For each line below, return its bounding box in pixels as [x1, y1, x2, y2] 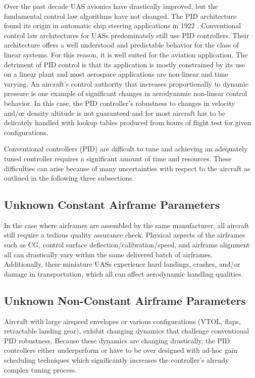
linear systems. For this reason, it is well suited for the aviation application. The [4, 49, 248, 59]
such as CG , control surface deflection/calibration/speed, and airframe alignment [4, 239, 250, 250]
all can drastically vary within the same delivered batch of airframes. [4, 249, 213, 259]
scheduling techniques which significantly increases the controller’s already [4, 355, 229, 365]
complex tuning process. [4, 364, 77, 375]
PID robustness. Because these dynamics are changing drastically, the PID [4, 335, 230, 345]
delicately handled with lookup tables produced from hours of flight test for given [4, 117, 251, 128]
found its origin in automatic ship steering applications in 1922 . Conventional [4, 20, 241, 31]
